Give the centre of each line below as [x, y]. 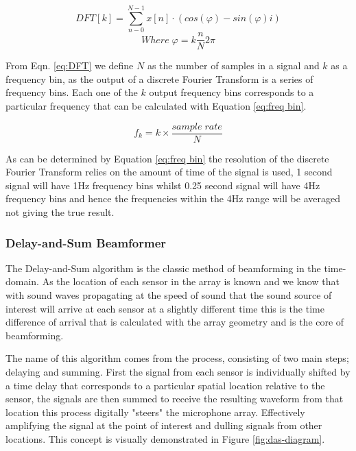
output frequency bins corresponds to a [232, 92]
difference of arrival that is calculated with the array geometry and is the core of [175, 322]
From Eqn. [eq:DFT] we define [70, 65]
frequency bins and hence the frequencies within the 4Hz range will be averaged [173, 198]
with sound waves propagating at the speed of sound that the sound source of [169, 295]
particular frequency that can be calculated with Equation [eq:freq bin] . [156, 105]
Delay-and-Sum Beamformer [86, 242]
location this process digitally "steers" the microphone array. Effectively [155, 412]
